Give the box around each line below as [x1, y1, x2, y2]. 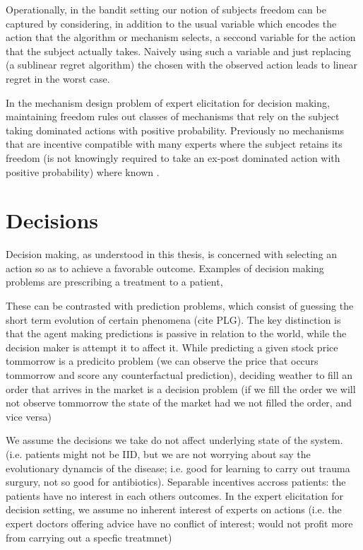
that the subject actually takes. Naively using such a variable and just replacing [6, 43, 351, 58]
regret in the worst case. [6, 71, 110, 86]
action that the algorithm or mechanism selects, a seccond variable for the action [6, 30, 356, 45]
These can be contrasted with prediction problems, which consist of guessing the [6, 298, 354, 313]
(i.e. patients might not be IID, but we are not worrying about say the [6, 446, 311, 461]
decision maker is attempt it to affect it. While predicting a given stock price [6, 339, 338, 354]
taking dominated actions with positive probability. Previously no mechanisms [6, 122, 345, 137]
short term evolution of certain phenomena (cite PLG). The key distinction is [6, 312, 341, 327]
